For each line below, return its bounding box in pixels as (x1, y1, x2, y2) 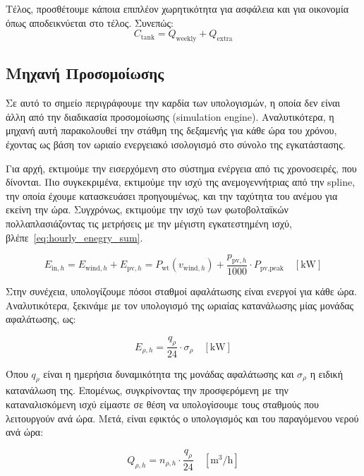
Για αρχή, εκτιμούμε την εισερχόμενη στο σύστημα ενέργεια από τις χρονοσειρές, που (6, 160, 357, 175)
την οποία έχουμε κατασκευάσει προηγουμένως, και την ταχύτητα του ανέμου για (6, 188, 338, 203)
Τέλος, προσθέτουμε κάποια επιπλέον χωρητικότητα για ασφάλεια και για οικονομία (6, 1, 349, 16)
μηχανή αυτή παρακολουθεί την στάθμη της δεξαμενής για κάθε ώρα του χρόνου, (6, 123, 337, 138)
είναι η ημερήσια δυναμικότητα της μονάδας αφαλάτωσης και (43, 366, 294, 381)
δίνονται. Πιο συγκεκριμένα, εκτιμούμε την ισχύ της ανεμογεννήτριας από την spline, (6, 174, 356, 189)
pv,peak (260, 264, 284, 272)
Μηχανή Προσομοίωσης (6, 62, 164, 84)
